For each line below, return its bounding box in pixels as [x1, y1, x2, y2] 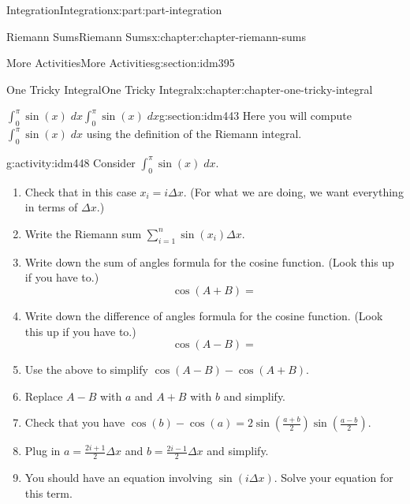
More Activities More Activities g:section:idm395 [6, 54, 235, 71]
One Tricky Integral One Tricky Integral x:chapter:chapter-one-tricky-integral [6, 80, 373, 97]
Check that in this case [24, 183, 136, 200]
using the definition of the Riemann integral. [86, 125, 302, 142]
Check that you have [24, 414, 125, 431]
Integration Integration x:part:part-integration [6, 2, 222, 17]
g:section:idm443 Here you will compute [158, 107, 352, 124]
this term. [24, 484, 73, 501]
